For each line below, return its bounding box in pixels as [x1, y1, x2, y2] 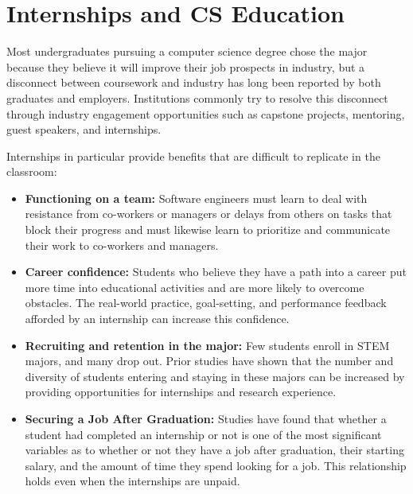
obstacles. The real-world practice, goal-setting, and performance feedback [25, 294, 387, 311]
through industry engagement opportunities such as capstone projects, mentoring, [6, 105, 405, 122]
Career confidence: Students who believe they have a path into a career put [25, 263, 407, 280]
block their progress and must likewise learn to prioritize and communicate [25, 221, 391, 238]
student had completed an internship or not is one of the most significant [25, 426, 382, 442]
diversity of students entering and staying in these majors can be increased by [25, 368, 405, 384]
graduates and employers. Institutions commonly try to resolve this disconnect [6, 89, 388, 106]
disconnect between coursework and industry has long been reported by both [6, 74, 381, 91]
